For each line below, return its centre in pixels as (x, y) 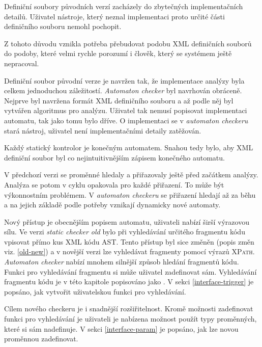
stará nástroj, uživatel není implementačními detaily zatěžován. (103, 130)
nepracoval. (22, 63)
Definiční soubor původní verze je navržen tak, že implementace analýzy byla (124, 80)
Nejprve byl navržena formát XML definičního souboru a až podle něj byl (119, 100)
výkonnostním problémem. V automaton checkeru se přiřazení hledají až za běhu (130, 194)
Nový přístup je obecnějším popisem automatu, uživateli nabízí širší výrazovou (127, 221)
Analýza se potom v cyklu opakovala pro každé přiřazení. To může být (114, 184)
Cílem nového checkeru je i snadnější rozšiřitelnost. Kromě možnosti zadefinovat (129, 309)
